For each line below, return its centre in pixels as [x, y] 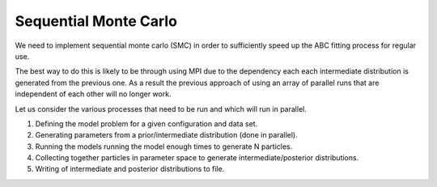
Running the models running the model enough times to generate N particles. [164, 147]
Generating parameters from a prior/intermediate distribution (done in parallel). [167, 135]
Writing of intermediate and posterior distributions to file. [130, 169]
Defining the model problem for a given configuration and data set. [146, 123]
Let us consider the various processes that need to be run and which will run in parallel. [161, 108]
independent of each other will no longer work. [93, 94]
